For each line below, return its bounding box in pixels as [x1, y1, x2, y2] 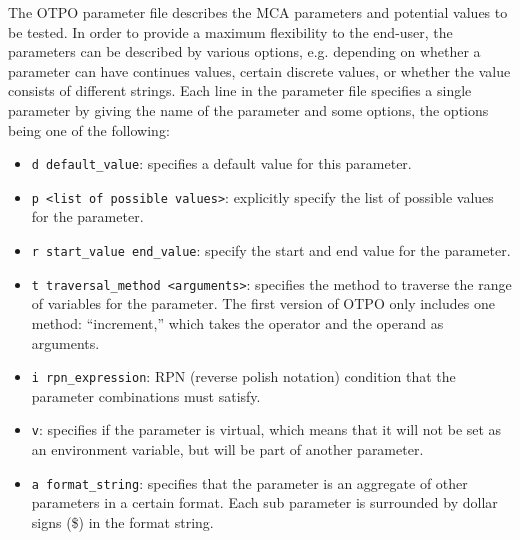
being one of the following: [8, 119, 170, 140]
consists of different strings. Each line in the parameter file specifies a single [8, 80, 472, 101]
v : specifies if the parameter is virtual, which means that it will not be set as [31, 419, 502, 440]
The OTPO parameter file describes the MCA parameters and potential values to [8, 2, 508, 22]
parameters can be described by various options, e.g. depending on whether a [8, 41, 481, 62]
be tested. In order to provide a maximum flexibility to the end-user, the [8, 21, 453, 42]
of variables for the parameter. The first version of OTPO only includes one [31, 293, 495, 314]
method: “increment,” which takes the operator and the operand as [31, 312, 444, 333]
